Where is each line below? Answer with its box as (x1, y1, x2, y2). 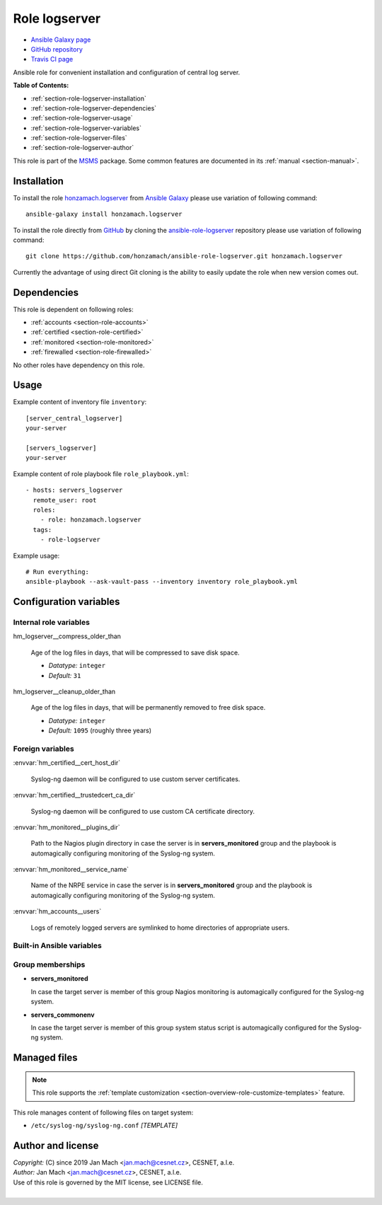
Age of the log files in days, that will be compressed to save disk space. (30, 648, 240, 657)
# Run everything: (25, 567, 90, 576)
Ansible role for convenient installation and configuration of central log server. (13, 68, 241, 76)
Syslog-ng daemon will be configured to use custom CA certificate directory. (30, 807, 255, 815)
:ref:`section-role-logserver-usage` (30, 114, 134, 122)
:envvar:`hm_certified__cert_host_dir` (13, 759, 121, 767)
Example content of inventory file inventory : (13, 398, 147, 406)
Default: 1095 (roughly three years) (48, 726, 152, 735)
